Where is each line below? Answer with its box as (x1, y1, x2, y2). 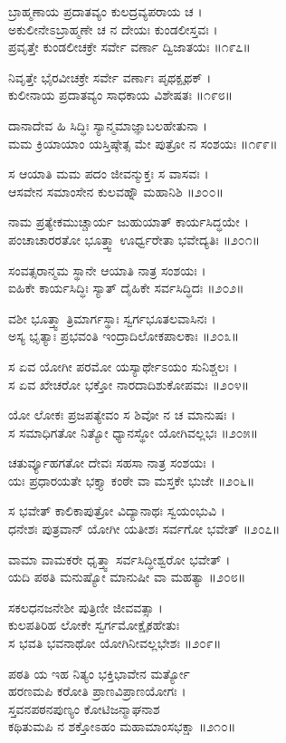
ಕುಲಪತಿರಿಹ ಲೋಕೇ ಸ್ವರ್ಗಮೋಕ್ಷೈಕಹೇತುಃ (8, 615, 180, 634)
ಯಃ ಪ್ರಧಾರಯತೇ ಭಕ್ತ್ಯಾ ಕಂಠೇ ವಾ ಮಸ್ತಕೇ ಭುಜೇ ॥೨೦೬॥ (8, 470, 255, 489)
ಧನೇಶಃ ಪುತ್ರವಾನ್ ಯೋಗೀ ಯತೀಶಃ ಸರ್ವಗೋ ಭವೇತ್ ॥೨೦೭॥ (8, 519, 281, 538)
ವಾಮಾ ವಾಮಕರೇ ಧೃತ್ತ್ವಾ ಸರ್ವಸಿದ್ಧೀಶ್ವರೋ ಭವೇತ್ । (8, 549, 231, 568)
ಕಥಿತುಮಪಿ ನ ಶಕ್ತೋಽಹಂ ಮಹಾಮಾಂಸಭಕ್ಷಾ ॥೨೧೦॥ (8, 717, 236, 736)
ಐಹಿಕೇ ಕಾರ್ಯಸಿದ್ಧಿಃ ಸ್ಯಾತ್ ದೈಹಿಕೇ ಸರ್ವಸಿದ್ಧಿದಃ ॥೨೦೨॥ (8, 278, 244, 297)
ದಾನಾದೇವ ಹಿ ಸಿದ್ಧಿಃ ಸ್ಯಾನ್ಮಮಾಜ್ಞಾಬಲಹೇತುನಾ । (8, 115, 208, 134)
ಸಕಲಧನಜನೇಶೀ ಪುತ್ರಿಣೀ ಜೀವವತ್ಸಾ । (8, 597, 163, 616)
